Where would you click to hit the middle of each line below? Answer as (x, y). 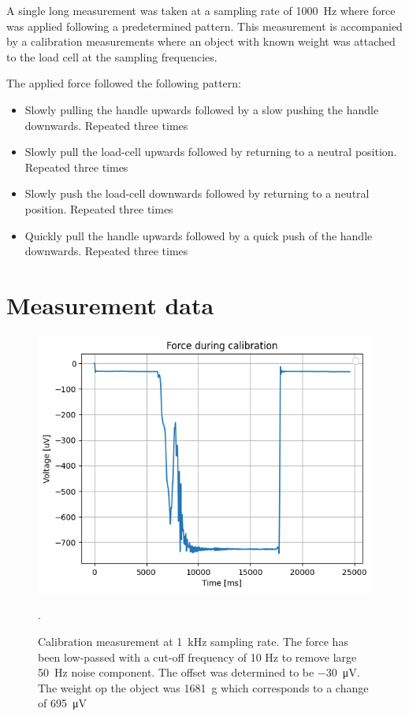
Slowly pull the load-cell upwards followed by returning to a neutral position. (211, 152)
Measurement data (110, 304)
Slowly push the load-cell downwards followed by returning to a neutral (197, 193)
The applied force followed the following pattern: (124, 83)
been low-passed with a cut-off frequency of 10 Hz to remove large (197, 657)
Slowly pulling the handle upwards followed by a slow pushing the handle (202, 109)
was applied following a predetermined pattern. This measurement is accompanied (204, 26)
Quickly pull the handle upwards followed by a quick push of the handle (199, 235)
